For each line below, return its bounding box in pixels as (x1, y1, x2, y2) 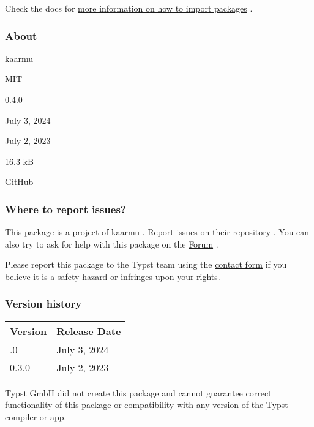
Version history (5, 296, 82, 311)
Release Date (56, 323, 121, 338)
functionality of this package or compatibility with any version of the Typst (5, 398, 288, 411)
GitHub (5, 175, 34, 188)
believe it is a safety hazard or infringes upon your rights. (5, 270, 220, 282)
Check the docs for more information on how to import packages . (5, 2, 253, 14)
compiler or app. (5, 410, 67, 423)
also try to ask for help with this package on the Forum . (5, 237, 219, 250)
